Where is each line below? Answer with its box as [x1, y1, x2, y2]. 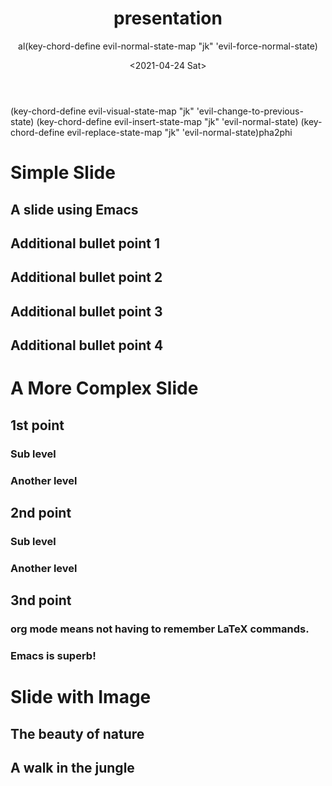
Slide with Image [10, 686, 152, 709]
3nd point [10, 592, 72, 609]
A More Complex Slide [10, 377, 199, 400]
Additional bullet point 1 [10, 235, 161, 252]
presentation [113, 7, 223, 30]
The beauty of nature [10, 725, 145, 742]
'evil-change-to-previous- [196, 105, 304, 117]
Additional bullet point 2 [10, 269, 163, 286]
